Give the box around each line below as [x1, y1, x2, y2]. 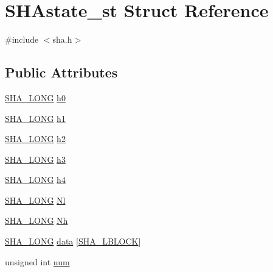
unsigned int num [5, 255, 70, 268]
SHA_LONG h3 [5, 152, 66, 165]
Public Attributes [5, 63, 118, 82]
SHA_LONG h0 [5, 91, 66, 104]
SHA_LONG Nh [5, 214, 68, 227]
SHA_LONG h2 [5, 132, 66, 145]
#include [5, 33, 39, 46]
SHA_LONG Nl [5, 193, 66, 206]
